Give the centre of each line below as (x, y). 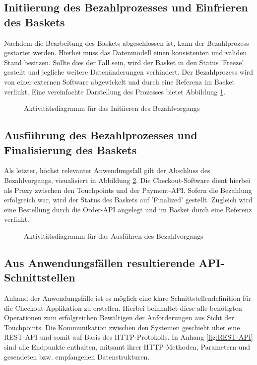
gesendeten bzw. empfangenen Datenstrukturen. (77, 356)
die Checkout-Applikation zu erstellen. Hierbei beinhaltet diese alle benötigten (123, 308)
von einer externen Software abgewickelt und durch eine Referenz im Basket (119, 81)
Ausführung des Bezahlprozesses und (101, 135)
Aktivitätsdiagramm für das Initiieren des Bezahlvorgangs (112, 108)
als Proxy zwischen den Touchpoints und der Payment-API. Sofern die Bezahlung (128, 190)
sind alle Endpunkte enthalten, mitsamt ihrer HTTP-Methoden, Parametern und (127, 347)
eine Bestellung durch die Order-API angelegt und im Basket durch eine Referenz (128, 209)
